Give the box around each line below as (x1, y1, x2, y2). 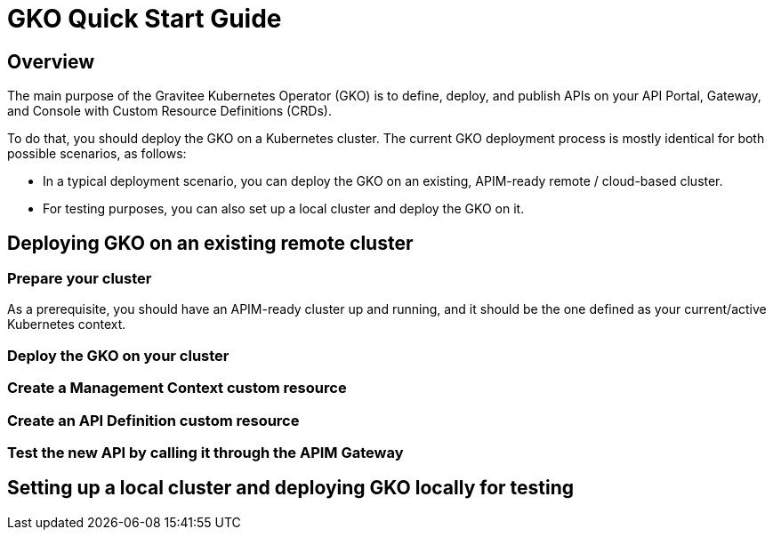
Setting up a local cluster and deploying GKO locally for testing (7, 477, 575, 500)
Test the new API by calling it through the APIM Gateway (7, 443, 404, 461)
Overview (7, 50, 95, 73)
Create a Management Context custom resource (7, 379, 347, 397)
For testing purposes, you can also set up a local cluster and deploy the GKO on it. (43, 201, 525, 217)
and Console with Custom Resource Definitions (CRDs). (7, 103, 332, 119)
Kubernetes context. (7, 317, 126, 333)
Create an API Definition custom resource (7, 411, 300, 429)
